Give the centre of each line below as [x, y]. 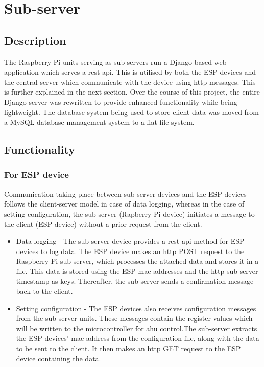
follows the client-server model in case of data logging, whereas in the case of [124, 204]
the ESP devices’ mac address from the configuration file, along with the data [138, 338]
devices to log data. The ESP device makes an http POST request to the [130, 251]
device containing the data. [58, 358]
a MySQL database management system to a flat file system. [99, 122]
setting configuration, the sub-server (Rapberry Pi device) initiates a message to [129, 213]
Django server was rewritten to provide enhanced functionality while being [121, 101]
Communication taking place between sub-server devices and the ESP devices [125, 193]
